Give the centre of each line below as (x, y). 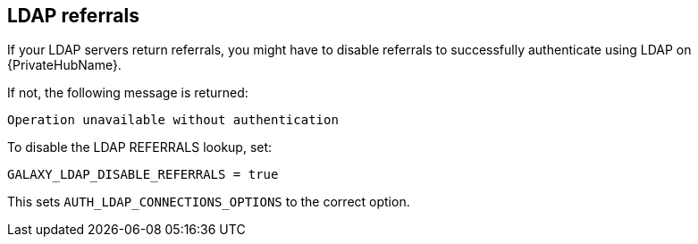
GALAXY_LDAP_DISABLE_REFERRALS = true (143, 175)
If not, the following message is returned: (128, 93)
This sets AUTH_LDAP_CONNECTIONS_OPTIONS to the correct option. (209, 202)
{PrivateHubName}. (64, 65)
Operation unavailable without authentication (173, 120)
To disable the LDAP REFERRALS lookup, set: (140, 147)
